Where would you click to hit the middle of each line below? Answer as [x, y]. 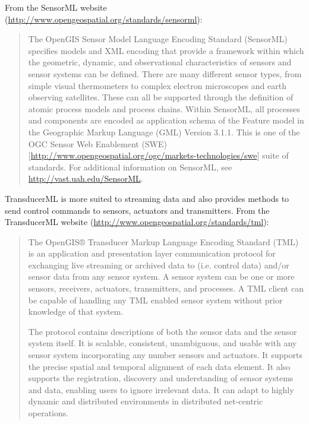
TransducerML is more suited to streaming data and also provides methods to [147, 198]
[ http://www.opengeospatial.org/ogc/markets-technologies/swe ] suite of [158, 155]
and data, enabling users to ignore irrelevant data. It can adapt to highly [161, 389]
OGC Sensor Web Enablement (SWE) [97, 143]
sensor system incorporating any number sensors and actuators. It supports [165, 355]
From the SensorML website [56, 7]
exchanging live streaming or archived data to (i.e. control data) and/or [159, 265]
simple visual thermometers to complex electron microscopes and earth [157, 85]
